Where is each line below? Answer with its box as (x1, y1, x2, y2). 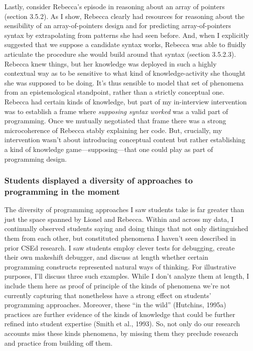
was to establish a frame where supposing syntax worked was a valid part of (4, 106, 228, 116)
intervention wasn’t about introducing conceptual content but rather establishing (4, 134, 245, 145)
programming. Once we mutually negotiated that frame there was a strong (4, 116, 226, 126)
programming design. (4, 153, 67, 164)
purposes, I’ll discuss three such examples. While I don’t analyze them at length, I (4, 271, 249, 281)
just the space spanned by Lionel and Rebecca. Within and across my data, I (4, 214, 234, 224)
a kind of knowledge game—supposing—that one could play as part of (4, 144, 213, 154)
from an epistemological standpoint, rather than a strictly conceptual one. (4, 87, 225, 97)
